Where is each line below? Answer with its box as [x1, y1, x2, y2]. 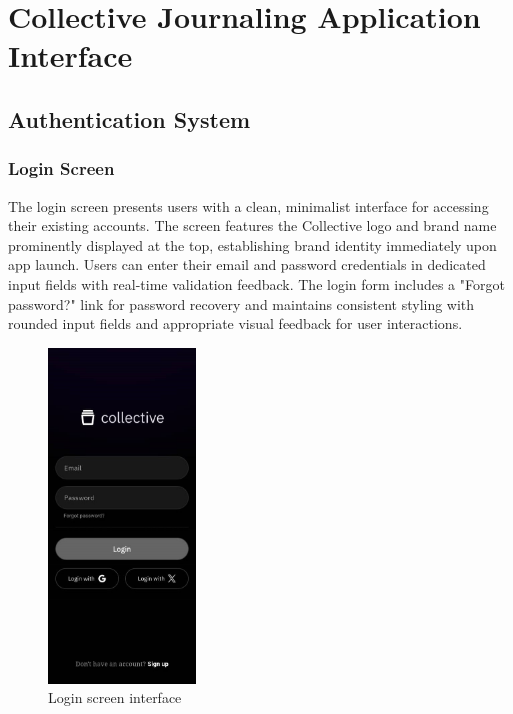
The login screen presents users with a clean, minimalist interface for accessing [8, 195, 489, 216]
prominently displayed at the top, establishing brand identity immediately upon [8, 234, 497, 255]
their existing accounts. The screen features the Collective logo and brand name [8, 215, 497, 236]
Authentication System [8, 103, 251, 134]
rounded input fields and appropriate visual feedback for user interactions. [8, 313, 463, 334]
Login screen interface [48, 687, 182, 708]
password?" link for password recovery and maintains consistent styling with [8, 293, 475, 314]
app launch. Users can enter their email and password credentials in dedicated [8, 254, 486, 275]
